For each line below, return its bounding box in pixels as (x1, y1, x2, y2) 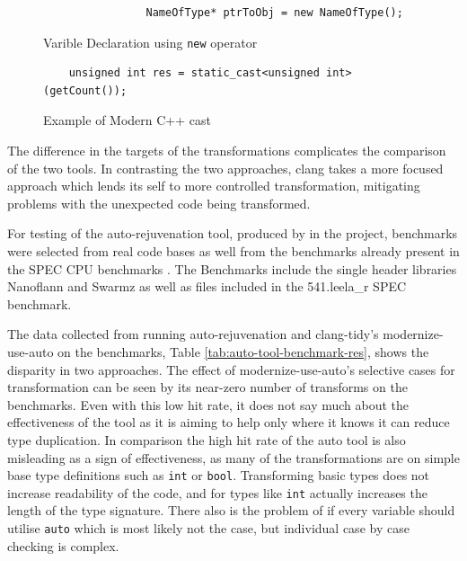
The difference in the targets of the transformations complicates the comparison (7, 141, 446, 160)
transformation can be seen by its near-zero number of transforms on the (7, 378, 408, 396)
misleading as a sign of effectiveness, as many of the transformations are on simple (7, 448, 460, 467)
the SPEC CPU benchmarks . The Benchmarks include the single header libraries (7, 259, 457, 278)
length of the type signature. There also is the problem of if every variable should (7, 501, 455, 520)
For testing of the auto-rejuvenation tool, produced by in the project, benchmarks (7, 224, 458, 243)
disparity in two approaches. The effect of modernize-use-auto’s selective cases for (7, 360, 455, 378)
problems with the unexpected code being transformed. (7, 193, 311, 212)
